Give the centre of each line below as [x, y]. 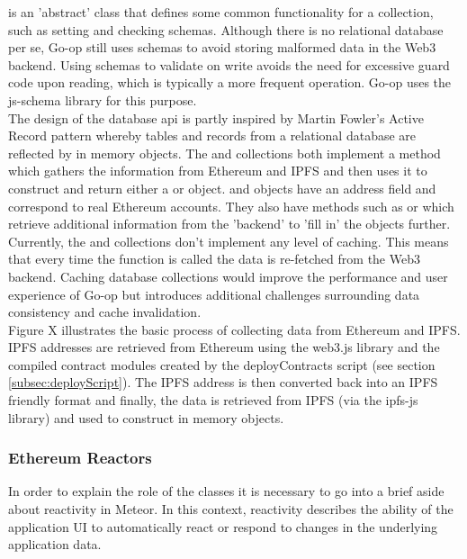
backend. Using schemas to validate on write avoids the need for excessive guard [229, 64]
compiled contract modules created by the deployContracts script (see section [222, 364]
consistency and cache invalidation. [105, 312]
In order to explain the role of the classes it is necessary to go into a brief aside [226, 491]
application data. [55, 544]
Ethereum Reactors [80, 458]
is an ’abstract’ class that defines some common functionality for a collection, [221, 12]
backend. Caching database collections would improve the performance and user [228, 276]
